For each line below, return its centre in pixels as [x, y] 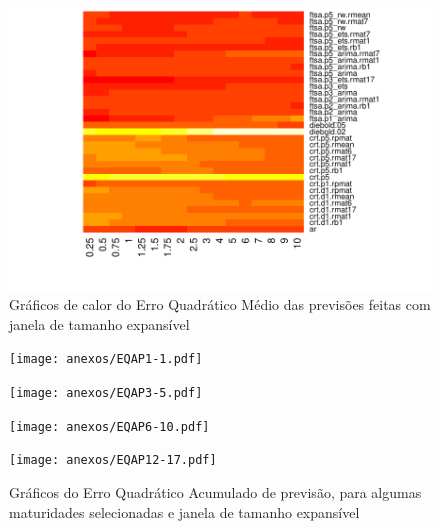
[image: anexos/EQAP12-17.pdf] [113, 460]
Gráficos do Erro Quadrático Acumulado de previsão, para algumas [215, 492]
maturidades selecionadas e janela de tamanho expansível [184, 511]
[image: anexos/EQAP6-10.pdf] [109, 426]
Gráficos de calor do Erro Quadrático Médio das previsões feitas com [220, 304]
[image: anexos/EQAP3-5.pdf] [106, 393]
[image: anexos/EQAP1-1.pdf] [106, 359]
